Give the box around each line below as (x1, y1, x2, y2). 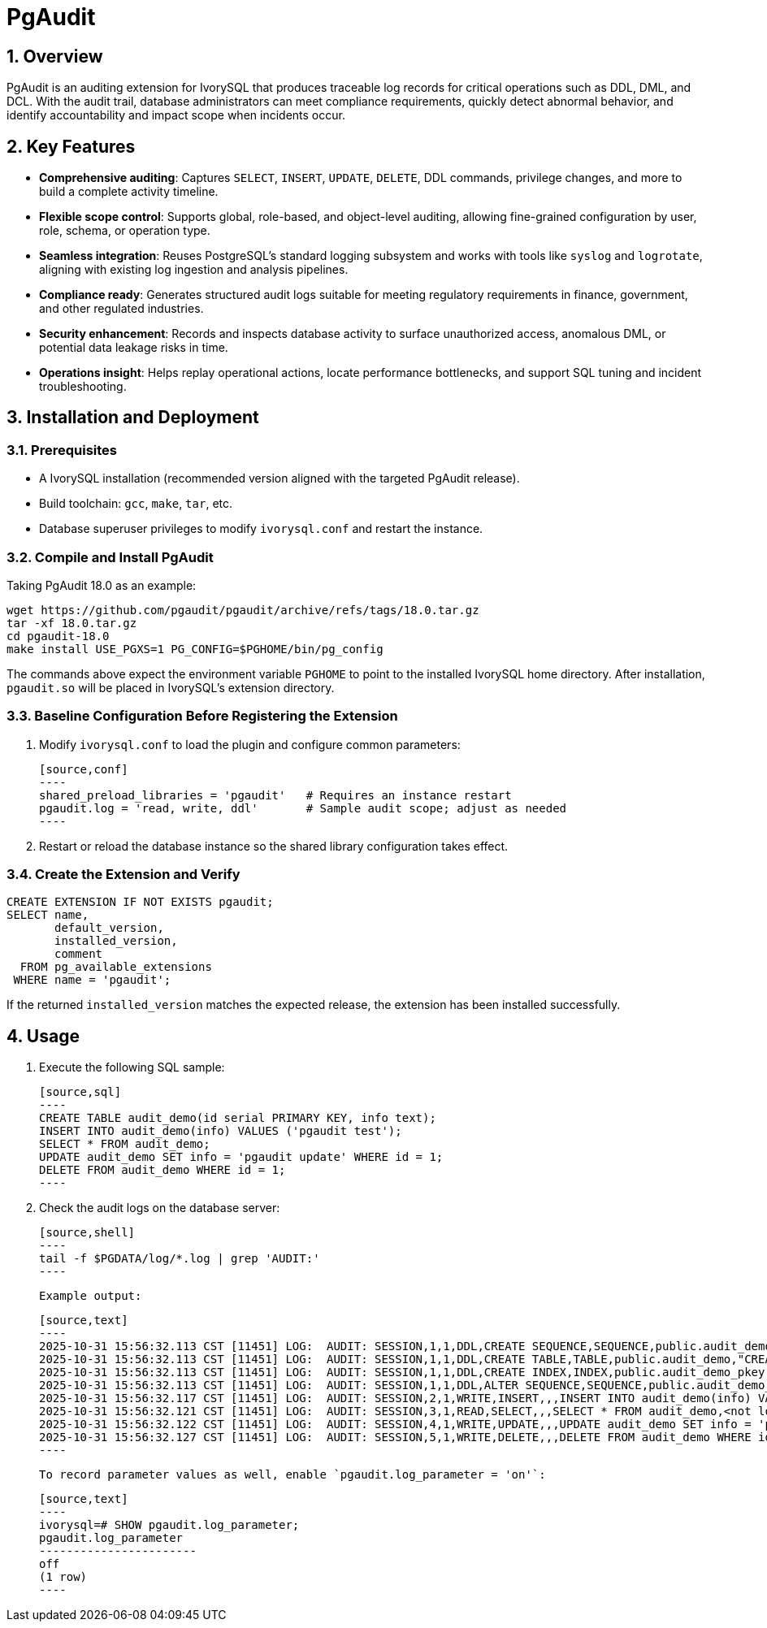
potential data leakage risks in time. (39, 340, 228, 355)
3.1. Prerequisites (6, 441, 117, 458)
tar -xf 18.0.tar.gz (6, 616, 137, 630)
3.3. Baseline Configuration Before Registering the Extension (6, 708, 398, 725)
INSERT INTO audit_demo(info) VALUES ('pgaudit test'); (39, 1124, 402, 1138)
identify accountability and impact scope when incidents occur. (6, 108, 345, 123)
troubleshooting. (39, 379, 127, 394)
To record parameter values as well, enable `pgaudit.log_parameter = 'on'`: (39, 1468, 546, 1482)
